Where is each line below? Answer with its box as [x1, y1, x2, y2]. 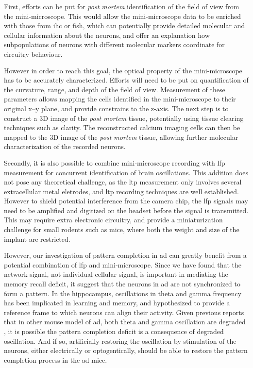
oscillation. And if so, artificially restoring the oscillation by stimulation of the [4, 335, 236, 346]
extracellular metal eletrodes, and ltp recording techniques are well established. [4, 186, 239, 196]
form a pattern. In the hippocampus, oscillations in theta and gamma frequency [4, 288, 242, 298]
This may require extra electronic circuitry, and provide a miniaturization [4, 215, 223, 225]
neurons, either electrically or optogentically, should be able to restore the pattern [4, 345, 248, 355]
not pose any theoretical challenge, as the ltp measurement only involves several [4, 177, 242, 187]
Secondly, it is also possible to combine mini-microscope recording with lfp [4, 157, 225, 167]
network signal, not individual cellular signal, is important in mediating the [4, 269, 228, 279]
